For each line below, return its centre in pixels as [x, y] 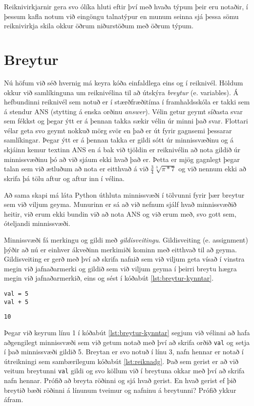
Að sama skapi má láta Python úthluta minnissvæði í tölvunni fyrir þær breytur [124, 194]
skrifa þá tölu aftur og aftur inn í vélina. [64, 178]
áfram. [14, 399]
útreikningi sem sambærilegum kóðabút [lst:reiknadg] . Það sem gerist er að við [121, 361]
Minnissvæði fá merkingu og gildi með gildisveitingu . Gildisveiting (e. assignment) [126, 240]
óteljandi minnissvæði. [37, 223]
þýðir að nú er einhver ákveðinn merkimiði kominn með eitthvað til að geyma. [120, 249]
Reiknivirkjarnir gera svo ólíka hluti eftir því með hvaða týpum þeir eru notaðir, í [126, 6]
